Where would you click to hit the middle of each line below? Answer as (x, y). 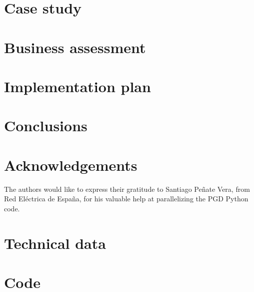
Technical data (55, 243)
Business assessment (75, 47)
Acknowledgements (71, 165)
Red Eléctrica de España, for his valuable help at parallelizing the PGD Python (126, 199)
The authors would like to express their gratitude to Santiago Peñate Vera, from (127, 189)
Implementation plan (77, 86)
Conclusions (46, 125)
